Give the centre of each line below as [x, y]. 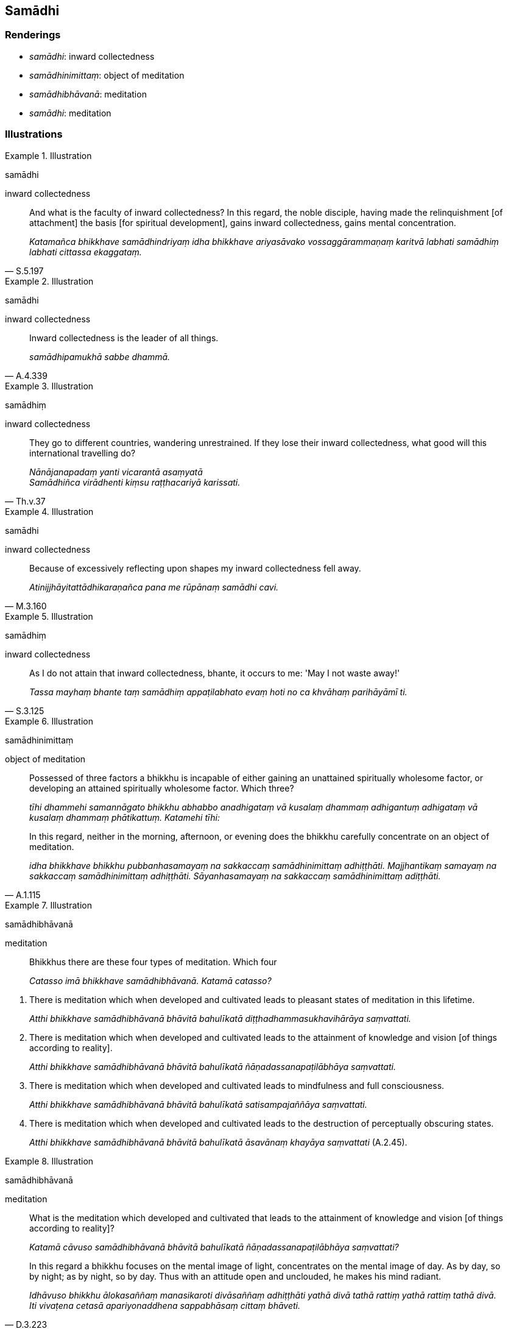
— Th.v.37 [25, 501]
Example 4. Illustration [49, 511]
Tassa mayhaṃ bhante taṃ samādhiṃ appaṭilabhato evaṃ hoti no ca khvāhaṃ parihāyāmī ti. [218, 692]
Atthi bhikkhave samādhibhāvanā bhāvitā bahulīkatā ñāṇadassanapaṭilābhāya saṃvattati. [213, 1066]
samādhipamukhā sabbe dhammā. [100, 356]
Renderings [33, 35]
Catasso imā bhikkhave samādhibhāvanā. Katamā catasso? [150, 980]
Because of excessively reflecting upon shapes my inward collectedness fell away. [195, 568]
